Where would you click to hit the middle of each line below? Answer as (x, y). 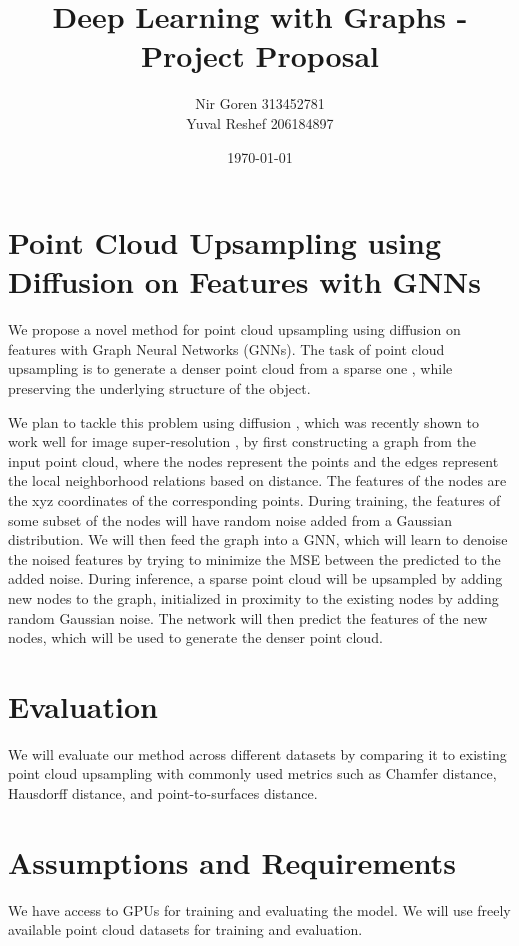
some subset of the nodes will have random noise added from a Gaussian (230, 519)
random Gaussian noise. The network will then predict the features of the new (248, 617)
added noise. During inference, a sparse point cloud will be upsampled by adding (255, 578)
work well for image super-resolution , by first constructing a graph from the (242, 441)
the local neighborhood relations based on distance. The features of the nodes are (257, 480)
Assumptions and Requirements (232, 861)
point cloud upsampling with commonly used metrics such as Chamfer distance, (252, 773)
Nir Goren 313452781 (260, 103)
